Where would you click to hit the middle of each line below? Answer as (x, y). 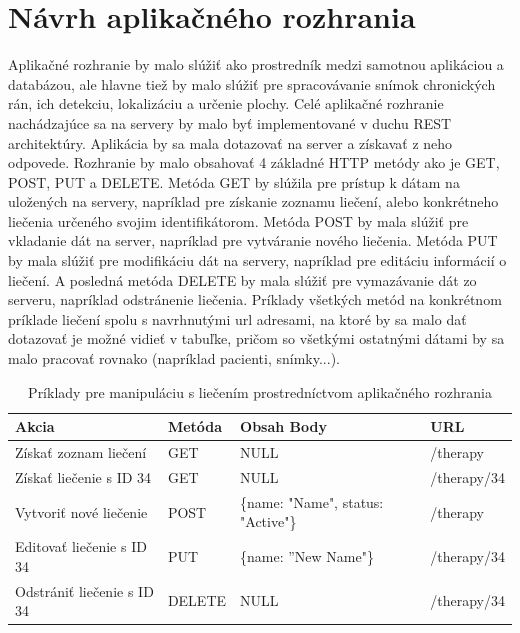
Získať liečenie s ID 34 (83, 476)
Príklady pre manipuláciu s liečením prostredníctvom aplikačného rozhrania (260, 391)
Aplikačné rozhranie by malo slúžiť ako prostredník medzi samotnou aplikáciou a (256, 64)
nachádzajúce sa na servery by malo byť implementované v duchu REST (230, 122)
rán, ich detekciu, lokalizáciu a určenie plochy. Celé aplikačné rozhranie (226, 103)
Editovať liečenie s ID (81, 546)
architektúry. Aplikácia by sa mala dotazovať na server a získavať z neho (230, 142)
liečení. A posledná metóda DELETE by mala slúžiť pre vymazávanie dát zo (242, 279)
